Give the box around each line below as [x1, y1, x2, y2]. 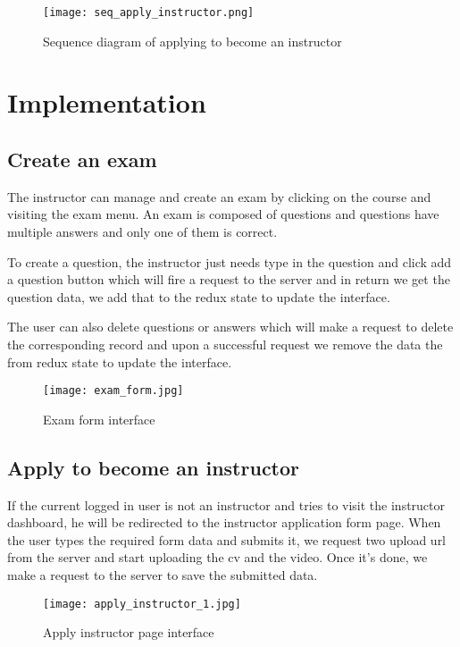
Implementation [7, 84, 206, 121]
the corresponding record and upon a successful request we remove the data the [7, 334, 443, 353]
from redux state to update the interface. [7, 352, 232, 371]
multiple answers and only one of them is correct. [7, 223, 278, 241]
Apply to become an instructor [7, 453, 300, 481]
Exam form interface [43, 409, 155, 428]
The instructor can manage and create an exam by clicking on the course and [7, 187, 431, 206]
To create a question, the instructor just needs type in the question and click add [7, 252, 452, 271]
